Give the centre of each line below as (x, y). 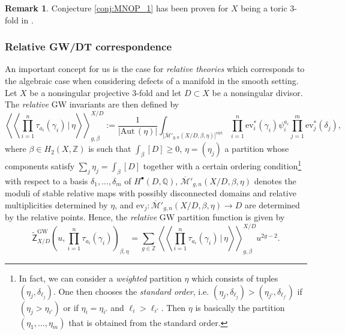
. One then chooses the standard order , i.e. (131, 291)
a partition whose (257, 149)
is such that (110, 149)
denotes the (275, 180)
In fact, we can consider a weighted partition (100, 278)
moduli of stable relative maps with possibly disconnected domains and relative (151, 192)
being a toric (264, 8)
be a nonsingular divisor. (257, 92)
